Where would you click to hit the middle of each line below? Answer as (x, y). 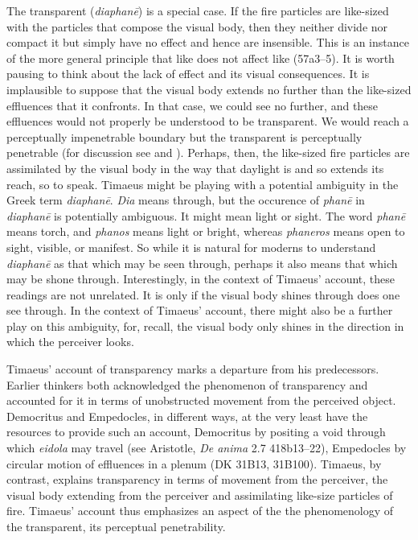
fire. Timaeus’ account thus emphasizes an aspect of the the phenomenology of (200, 511)
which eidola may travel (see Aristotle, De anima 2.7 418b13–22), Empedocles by (207, 448)
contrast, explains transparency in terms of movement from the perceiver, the (197, 479)
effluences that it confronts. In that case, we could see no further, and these (193, 105)
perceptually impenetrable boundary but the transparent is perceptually (184, 136)
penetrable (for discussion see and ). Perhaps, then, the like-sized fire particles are (208, 153)
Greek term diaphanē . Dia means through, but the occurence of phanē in (186, 200)
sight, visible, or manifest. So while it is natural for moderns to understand (191, 247)
